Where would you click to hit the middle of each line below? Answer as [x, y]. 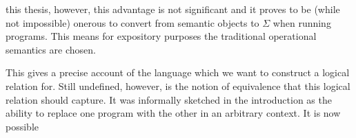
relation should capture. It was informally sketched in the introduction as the [169, 99]
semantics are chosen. [51, 49]
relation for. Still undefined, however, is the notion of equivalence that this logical [178, 85]
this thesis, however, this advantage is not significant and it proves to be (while [173, 9]
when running [302, 22]
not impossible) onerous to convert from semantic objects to [132, 22]
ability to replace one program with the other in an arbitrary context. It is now [173, 113]
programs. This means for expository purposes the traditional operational [161, 36]
